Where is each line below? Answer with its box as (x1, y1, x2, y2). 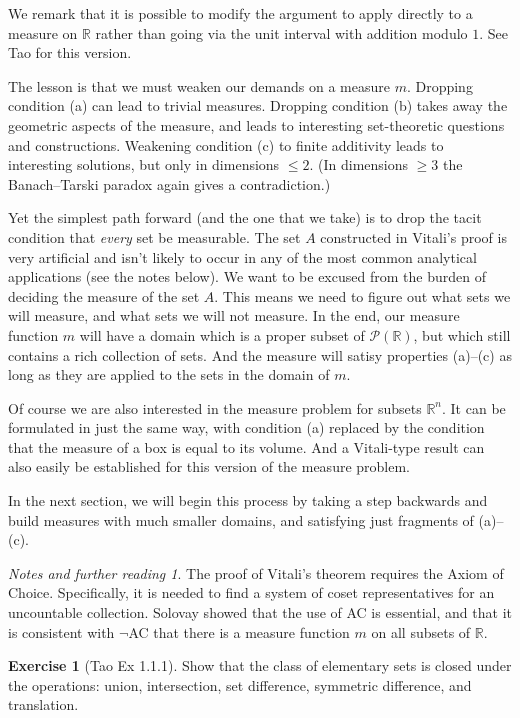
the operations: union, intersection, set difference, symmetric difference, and (8, 674, 472, 695)
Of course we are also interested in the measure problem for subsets (8, 397, 422, 418)
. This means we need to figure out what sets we (214, 285, 511, 306)
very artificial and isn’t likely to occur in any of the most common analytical (8, 246, 477, 267)
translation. (8, 694, 79, 715)
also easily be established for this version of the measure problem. (8, 456, 411, 477)
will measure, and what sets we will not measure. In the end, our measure (8, 305, 460, 326)
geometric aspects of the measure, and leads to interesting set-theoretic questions (8, 114, 505, 135)
